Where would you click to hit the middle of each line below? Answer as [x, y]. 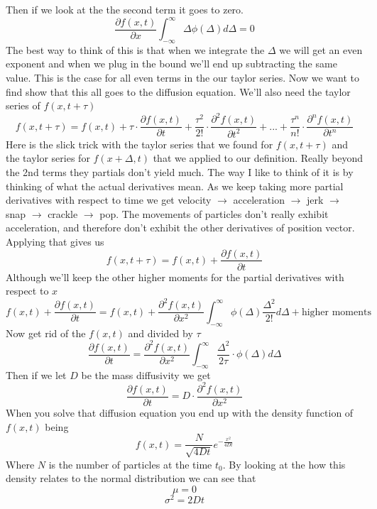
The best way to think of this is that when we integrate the [135, 49]
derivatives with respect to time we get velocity [109, 200]
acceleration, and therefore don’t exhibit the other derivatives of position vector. [180, 228]
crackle [63, 213]
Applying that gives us [55, 241]
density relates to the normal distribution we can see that [131, 478]
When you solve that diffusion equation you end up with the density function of [180, 413]
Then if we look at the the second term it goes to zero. [125, 9]
